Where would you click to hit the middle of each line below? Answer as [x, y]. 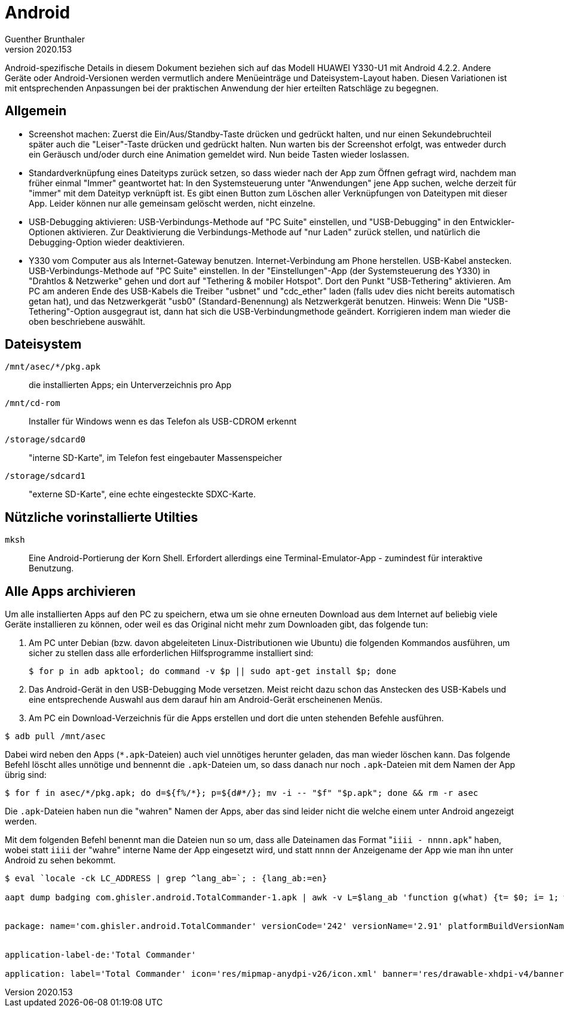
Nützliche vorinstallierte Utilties [102, 517]
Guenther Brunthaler [45, 39]
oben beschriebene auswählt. [87, 321]
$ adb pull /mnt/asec [55, 736]
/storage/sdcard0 [45, 440]
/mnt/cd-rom [33, 403]
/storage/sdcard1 [45, 476]
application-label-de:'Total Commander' [101, 955]
